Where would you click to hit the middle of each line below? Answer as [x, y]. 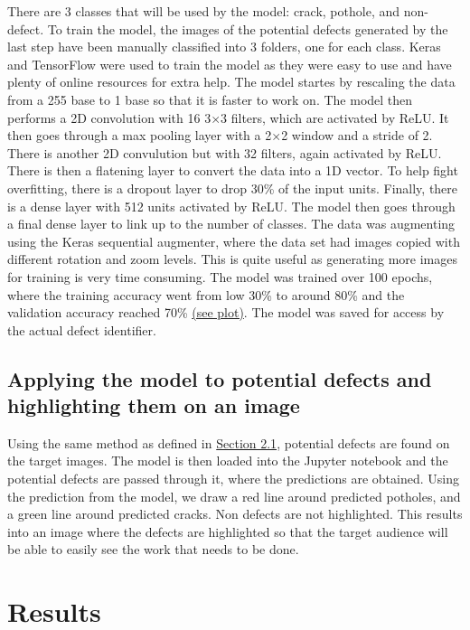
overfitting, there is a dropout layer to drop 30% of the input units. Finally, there [233, 188]
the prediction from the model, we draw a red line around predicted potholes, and [234, 496]
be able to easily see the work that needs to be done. [153, 549]
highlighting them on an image [154, 405]
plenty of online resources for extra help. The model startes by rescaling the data [231, 82]
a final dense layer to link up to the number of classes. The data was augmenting [231, 224]
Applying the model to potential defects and [220, 378]
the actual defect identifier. [82, 329]
